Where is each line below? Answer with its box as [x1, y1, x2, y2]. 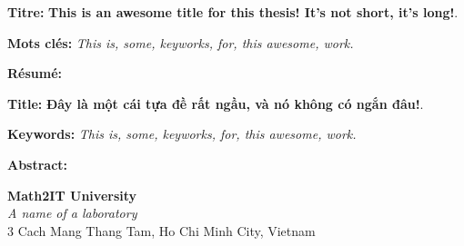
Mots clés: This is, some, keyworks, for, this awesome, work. [7, 33, 354, 52]
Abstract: [7, 154, 68, 173]
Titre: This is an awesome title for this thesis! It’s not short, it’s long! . [7, 3, 459, 21]
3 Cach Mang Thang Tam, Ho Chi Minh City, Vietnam [7, 221, 316, 240]
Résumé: [7, 64, 63, 83]
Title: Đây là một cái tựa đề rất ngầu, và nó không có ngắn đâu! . [7, 93, 424, 113]
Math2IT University [7, 185, 137, 204]
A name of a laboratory [7, 203, 137, 222]
